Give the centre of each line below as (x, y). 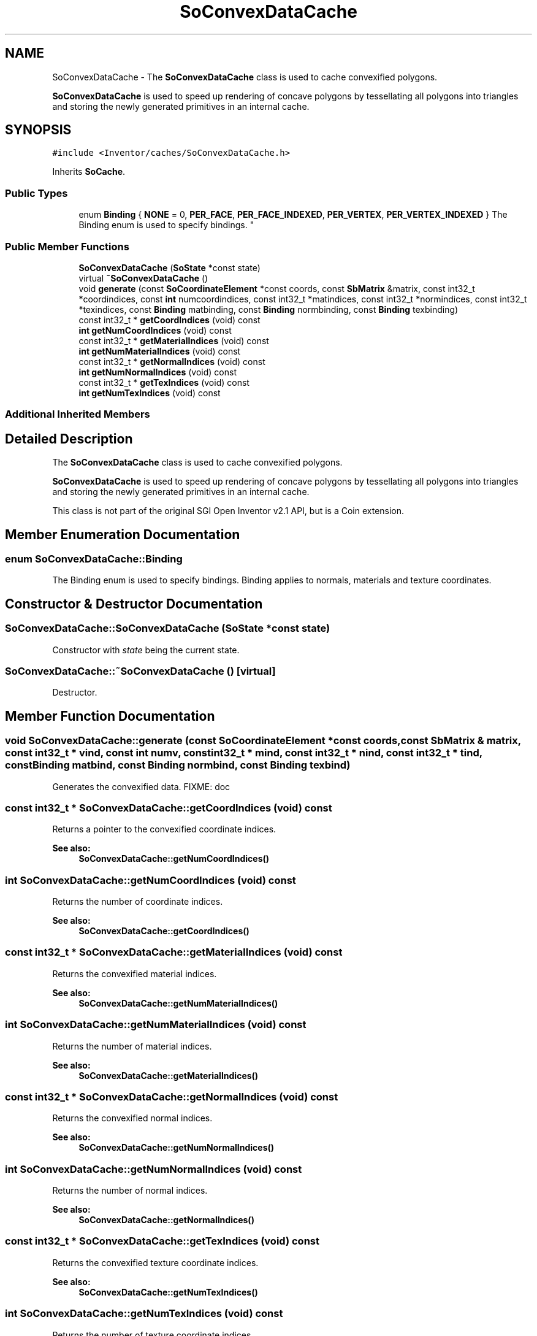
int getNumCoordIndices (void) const (155, 330)
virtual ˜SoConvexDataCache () (143, 278)
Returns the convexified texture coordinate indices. (155, 1262)
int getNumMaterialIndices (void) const (160, 351)
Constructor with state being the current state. (146, 650)
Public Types (36, 193)
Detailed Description (69, 439)
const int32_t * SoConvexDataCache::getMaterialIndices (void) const (174, 952)
